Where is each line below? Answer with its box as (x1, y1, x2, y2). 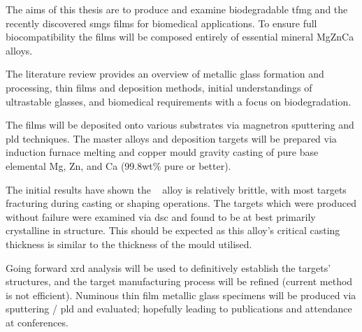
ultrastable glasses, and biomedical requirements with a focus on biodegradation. (6, 94, 352, 108)
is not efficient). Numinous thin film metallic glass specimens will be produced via (6, 287, 356, 302)
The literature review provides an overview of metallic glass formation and (6, 66, 324, 81)
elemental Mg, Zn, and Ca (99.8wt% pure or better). (6, 158, 231, 173)
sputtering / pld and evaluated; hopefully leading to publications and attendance (6, 301, 352, 316)
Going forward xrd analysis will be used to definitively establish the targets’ (6, 260, 331, 275)
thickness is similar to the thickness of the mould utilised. (6, 236, 252, 251)
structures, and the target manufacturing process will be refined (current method (6, 274, 353, 289)
